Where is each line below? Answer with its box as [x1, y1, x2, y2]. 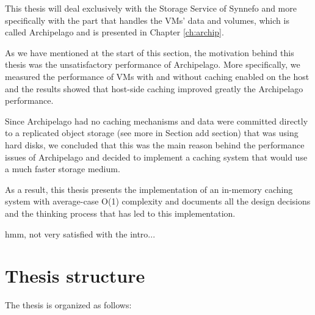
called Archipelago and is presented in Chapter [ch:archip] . [5, 26, 224, 38]
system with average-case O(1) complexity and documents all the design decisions [5, 195, 311, 208]
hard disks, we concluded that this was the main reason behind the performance [5, 138, 305, 151]
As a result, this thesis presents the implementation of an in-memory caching [5, 183, 293, 195]
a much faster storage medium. [5, 162, 120, 175]
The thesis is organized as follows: [5, 299, 132, 311]
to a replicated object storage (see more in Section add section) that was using [5, 126, 299, 139]
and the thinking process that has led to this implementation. [5, 206, 236, 219]
